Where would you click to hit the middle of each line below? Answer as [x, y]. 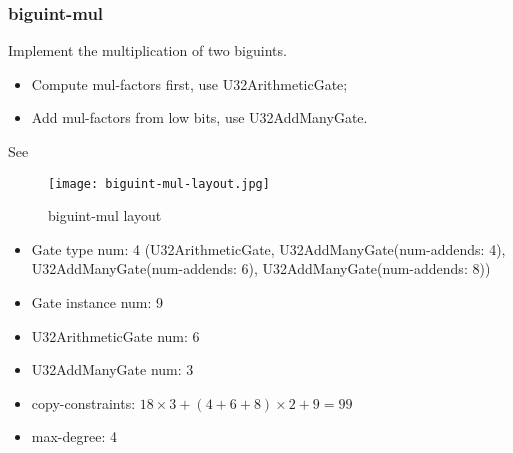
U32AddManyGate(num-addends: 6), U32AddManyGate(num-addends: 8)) [261, 268]
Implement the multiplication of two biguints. [147, 50]
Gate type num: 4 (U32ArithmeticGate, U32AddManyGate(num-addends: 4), [268, 248]
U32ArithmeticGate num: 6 [115, 335]
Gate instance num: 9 [97, 302]
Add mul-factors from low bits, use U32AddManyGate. [199, 117]
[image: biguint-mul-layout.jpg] [159, 183]
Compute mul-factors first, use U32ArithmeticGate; [189, 83]
